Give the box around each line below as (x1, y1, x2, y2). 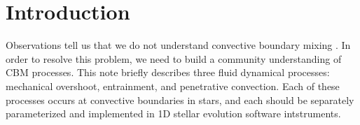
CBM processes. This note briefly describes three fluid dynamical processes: (6, 65, 330, 80)
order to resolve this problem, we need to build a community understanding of (6, 51, 342, 66)
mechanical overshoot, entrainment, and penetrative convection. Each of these (6, 78, 340, 93)
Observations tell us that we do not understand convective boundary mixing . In (6, 38, 351, 52)
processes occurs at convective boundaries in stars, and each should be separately (6, 92, 354, 107)
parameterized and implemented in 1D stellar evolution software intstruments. (6, 106, 341, 121)
